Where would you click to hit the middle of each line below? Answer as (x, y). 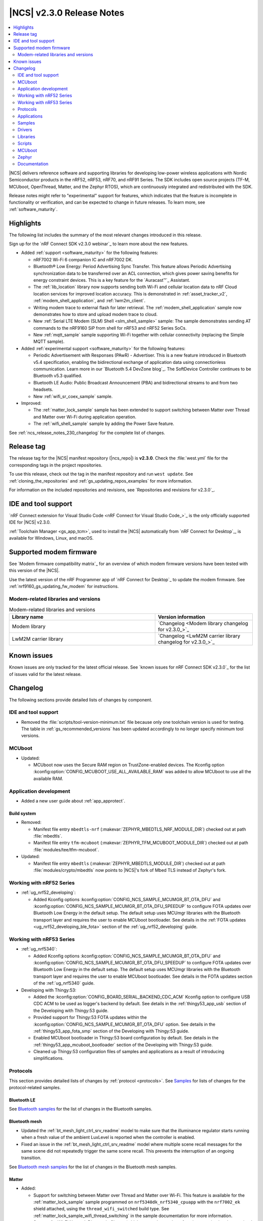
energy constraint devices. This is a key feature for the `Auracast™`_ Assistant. (112, 280)
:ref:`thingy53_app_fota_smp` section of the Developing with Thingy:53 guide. (111, 1031)
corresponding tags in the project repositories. (56, 465)
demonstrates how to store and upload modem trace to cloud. (95, 314)
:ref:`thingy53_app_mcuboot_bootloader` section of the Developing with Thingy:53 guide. (123, 1045)
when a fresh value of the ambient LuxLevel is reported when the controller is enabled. (108, 1137)
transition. (31, 1158)
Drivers (25, 130)
